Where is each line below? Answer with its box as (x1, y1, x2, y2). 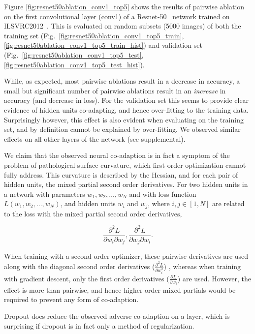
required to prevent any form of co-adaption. (4, 294, 139, 304)
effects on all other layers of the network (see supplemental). (4, 133, 186, 144)
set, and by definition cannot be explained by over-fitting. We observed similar (4, 124, 241, 134)
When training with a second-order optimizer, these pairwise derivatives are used (4, 251, 249, 261)
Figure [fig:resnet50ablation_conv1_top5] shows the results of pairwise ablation (4, 1, 245, 11)
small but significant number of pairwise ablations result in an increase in (4, 85, 226, 95)
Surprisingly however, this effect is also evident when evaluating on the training (4, 114, 244, 124)
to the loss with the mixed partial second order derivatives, (4, 208, 182, 218)
